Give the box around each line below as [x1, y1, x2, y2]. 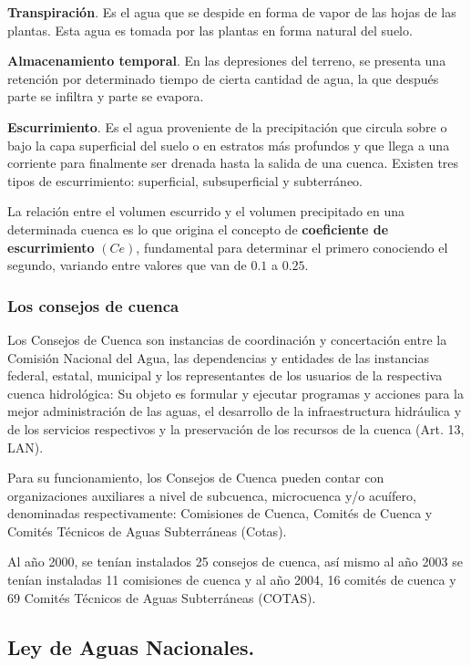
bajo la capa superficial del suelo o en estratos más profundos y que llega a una [7, 135, 450, 154]
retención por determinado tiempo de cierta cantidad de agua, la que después [7, 68, 439, 88]
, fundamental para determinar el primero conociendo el [136, 237, 448, 256]
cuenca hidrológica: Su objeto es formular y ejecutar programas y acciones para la [7, 383, 465, 402]
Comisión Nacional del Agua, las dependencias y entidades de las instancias [7, 348, 429, 367]
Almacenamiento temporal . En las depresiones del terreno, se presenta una [7, 51, 446, 70]
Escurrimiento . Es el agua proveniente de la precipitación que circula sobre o [7, 117, 447, 136]
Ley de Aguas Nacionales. [7, 632, 255, 661]
